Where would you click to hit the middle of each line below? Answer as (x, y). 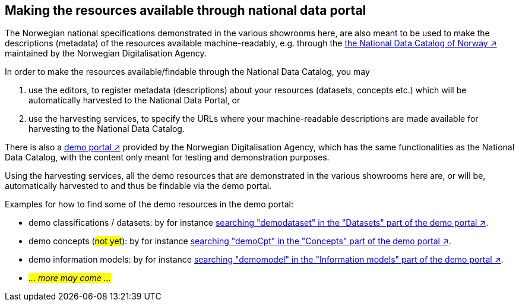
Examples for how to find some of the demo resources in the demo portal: (149, 204)
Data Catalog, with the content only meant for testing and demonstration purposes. (167, 157)
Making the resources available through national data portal (186, 10)
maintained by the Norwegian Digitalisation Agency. (106, 53)
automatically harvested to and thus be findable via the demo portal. (138, 186)
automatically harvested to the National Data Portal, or (135, 100)
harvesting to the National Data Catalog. (107, 129)
